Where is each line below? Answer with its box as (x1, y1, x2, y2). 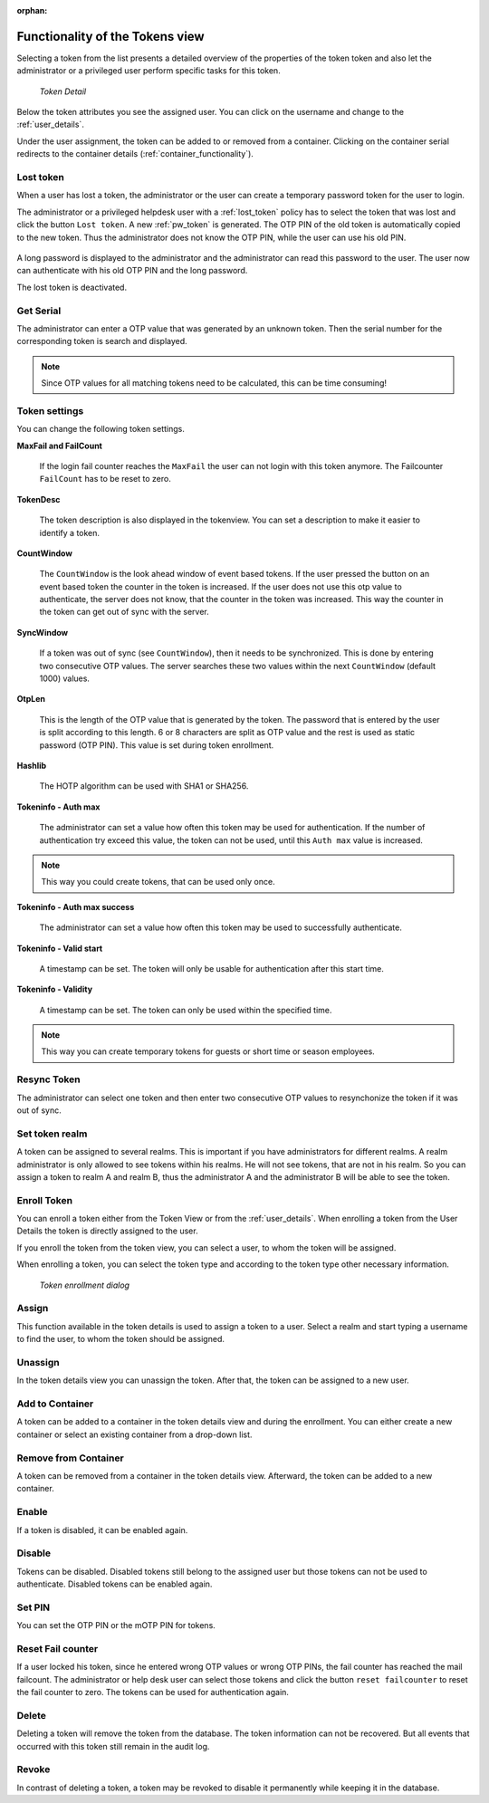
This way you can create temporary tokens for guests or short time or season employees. (41, 1046, 375, 1057)
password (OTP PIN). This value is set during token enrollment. (39, 739, 274, 751)
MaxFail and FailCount (16, 440, 103, 451)
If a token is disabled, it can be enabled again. (16, 1524, 188, 1535)
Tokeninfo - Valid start (16, 943, 103, 954)
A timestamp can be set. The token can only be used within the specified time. (39, 1004, 332, 1015)
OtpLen (16, 694, 45, 705)
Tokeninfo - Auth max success (16, 901, 135, 912)
